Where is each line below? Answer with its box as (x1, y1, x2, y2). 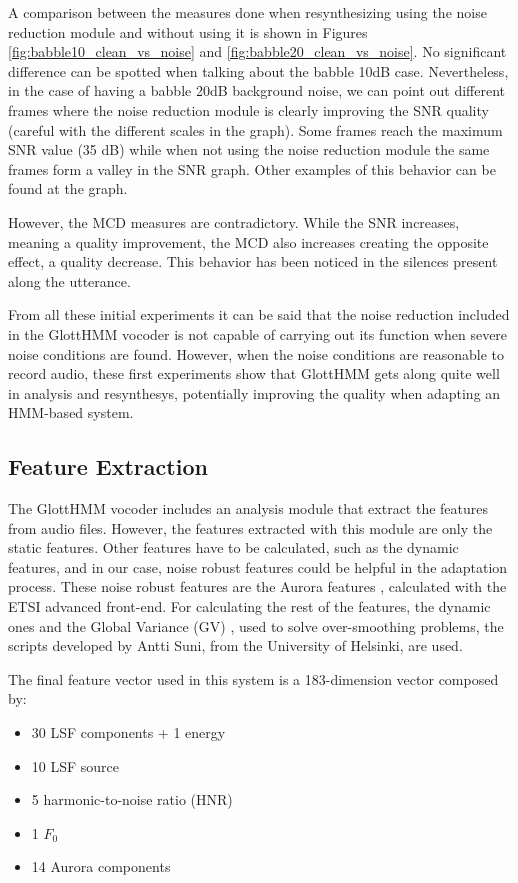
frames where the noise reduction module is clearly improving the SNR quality (8, 99, 489, 120)
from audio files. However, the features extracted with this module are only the (8, 517, 493, 538)
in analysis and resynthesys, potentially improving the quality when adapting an (8, 382, 501, 403)
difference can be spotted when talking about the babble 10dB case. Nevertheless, (8, 60, 509, 81)
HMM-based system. (8, 402, 134, 423)
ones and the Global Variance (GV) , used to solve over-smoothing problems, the (8, 615, 504, 636)
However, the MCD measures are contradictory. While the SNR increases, (8, 211, 460, 232)
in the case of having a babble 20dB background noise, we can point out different (8, 80, 506, 101)
